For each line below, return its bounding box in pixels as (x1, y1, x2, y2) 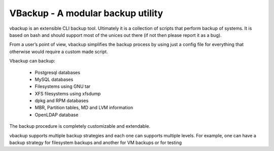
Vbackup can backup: (9, 58, 56, 64)
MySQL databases (35, 76, 74, 82)
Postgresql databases (35, 69, 81, 75)
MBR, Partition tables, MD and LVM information (35, 105, 133, 111)
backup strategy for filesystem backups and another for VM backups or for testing (9, 139, 182, 146)
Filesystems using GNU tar (35, 83, 91, 89)
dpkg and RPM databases (35, 97, 89, 104)
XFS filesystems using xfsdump (35, 90, 101, 96)
